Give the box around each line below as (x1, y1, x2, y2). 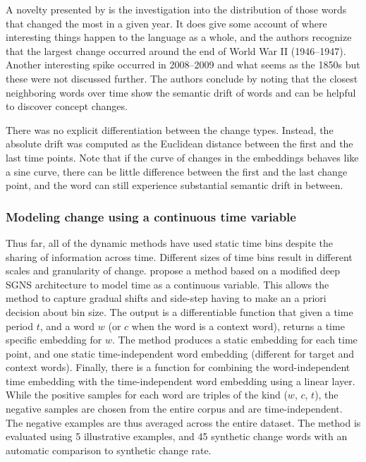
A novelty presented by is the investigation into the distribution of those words (6, 2, 347, 16)
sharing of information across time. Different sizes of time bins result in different (6, 249, 353, 264)
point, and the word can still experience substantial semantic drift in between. (6, 178, 343, 193)
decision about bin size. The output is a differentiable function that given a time (6, 304, 353, 319)
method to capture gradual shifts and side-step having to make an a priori (6, 291, 327, 305)
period (6, 318, 33, 333)
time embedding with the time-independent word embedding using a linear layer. (6, 373, 355, 388)
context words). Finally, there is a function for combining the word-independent (6, 360, 350, 375)
